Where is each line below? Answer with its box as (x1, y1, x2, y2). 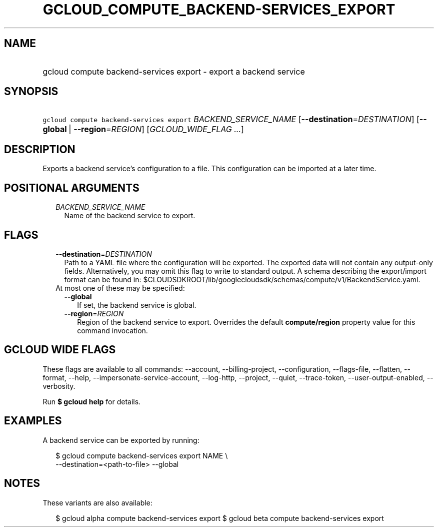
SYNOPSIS (4, 85, 58, 98)
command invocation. (77, 326, 148, 335)
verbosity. (42, 381, 75, 390)
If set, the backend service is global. (77, 300, 196, 309)
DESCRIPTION (4, 143, 75, 156)
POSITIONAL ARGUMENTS (4, 181, 139, 194)
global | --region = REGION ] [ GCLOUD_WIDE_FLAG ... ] (42, 124, 244, 135)
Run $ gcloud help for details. (42, 397, 141, 406)
